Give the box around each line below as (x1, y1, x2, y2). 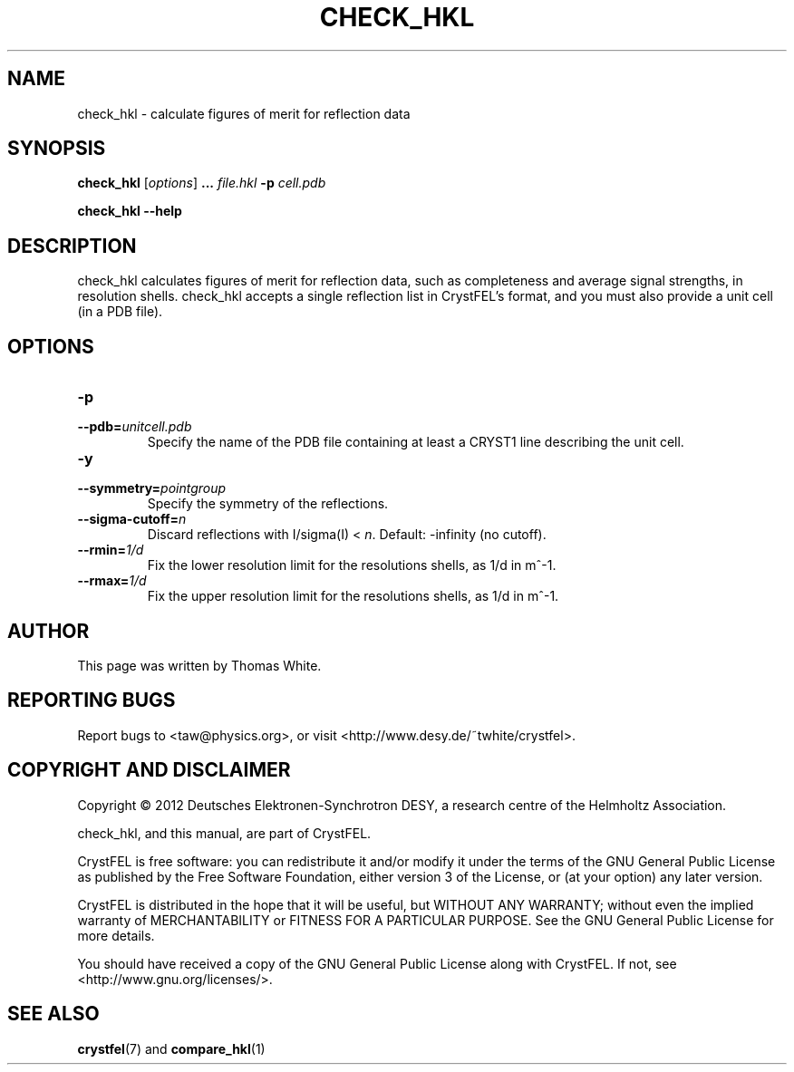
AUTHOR (7, 619, 90, 642)
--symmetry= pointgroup (77, 480, 227, 497)
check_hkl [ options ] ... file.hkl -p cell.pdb (77, 175, 326, 191)
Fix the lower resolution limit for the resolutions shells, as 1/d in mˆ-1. (147, 557, 557, 574)
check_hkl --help (77, 203, 182, 219)
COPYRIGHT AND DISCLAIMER (7, 758, 291, 782)
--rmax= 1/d (77, 573, 147, 589)
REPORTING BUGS (7, 689, 176, 712)
